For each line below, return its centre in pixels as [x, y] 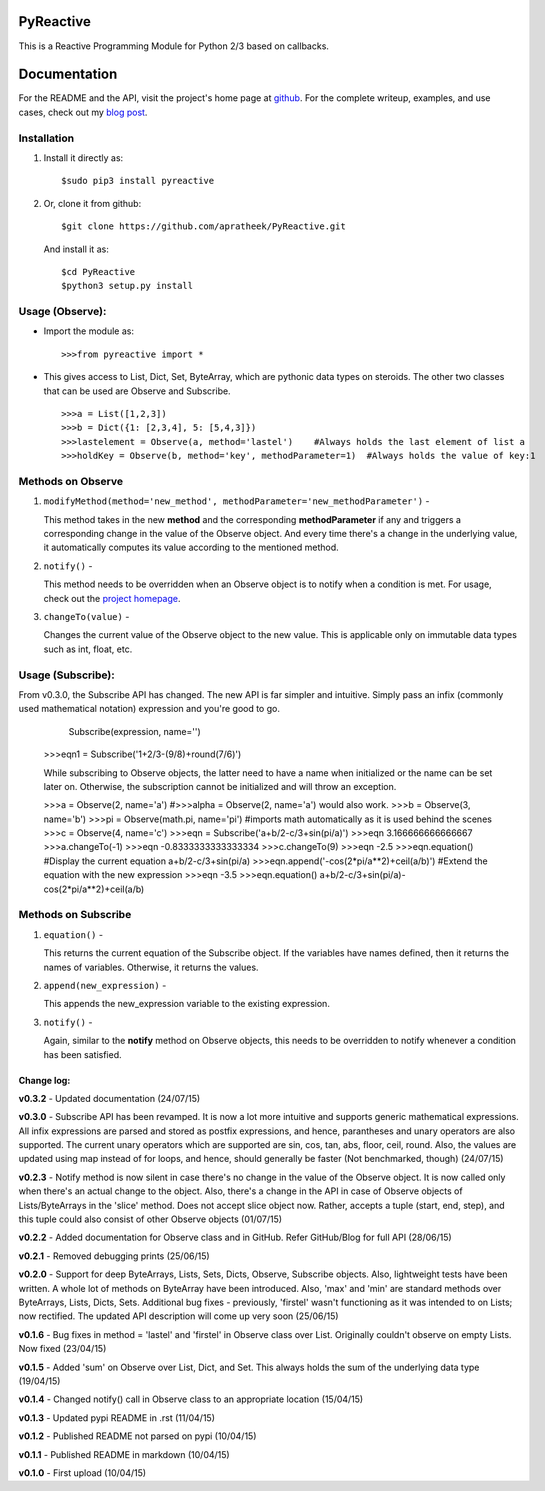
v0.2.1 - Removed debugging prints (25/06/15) [114, 1256]
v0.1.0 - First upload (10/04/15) [82, 1472]
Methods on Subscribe [75, 915]
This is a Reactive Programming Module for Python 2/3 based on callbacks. [174, 46]
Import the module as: [89, 331]
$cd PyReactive [98, 271]
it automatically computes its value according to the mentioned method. [191, 547]
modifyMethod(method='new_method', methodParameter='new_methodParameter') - [236, 501]
